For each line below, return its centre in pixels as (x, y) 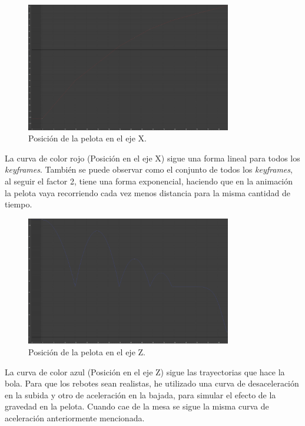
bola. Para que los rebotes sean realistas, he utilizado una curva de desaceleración (152, 383)
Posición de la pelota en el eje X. (87, 138)
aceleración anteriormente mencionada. (75, 418)
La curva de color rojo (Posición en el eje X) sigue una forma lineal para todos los (152, 158)
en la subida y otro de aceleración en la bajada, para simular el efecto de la (140, 394)
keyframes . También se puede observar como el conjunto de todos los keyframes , (149, 169)
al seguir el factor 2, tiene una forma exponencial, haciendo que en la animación (149, 181)
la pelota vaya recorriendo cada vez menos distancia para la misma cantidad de (147, 192)
